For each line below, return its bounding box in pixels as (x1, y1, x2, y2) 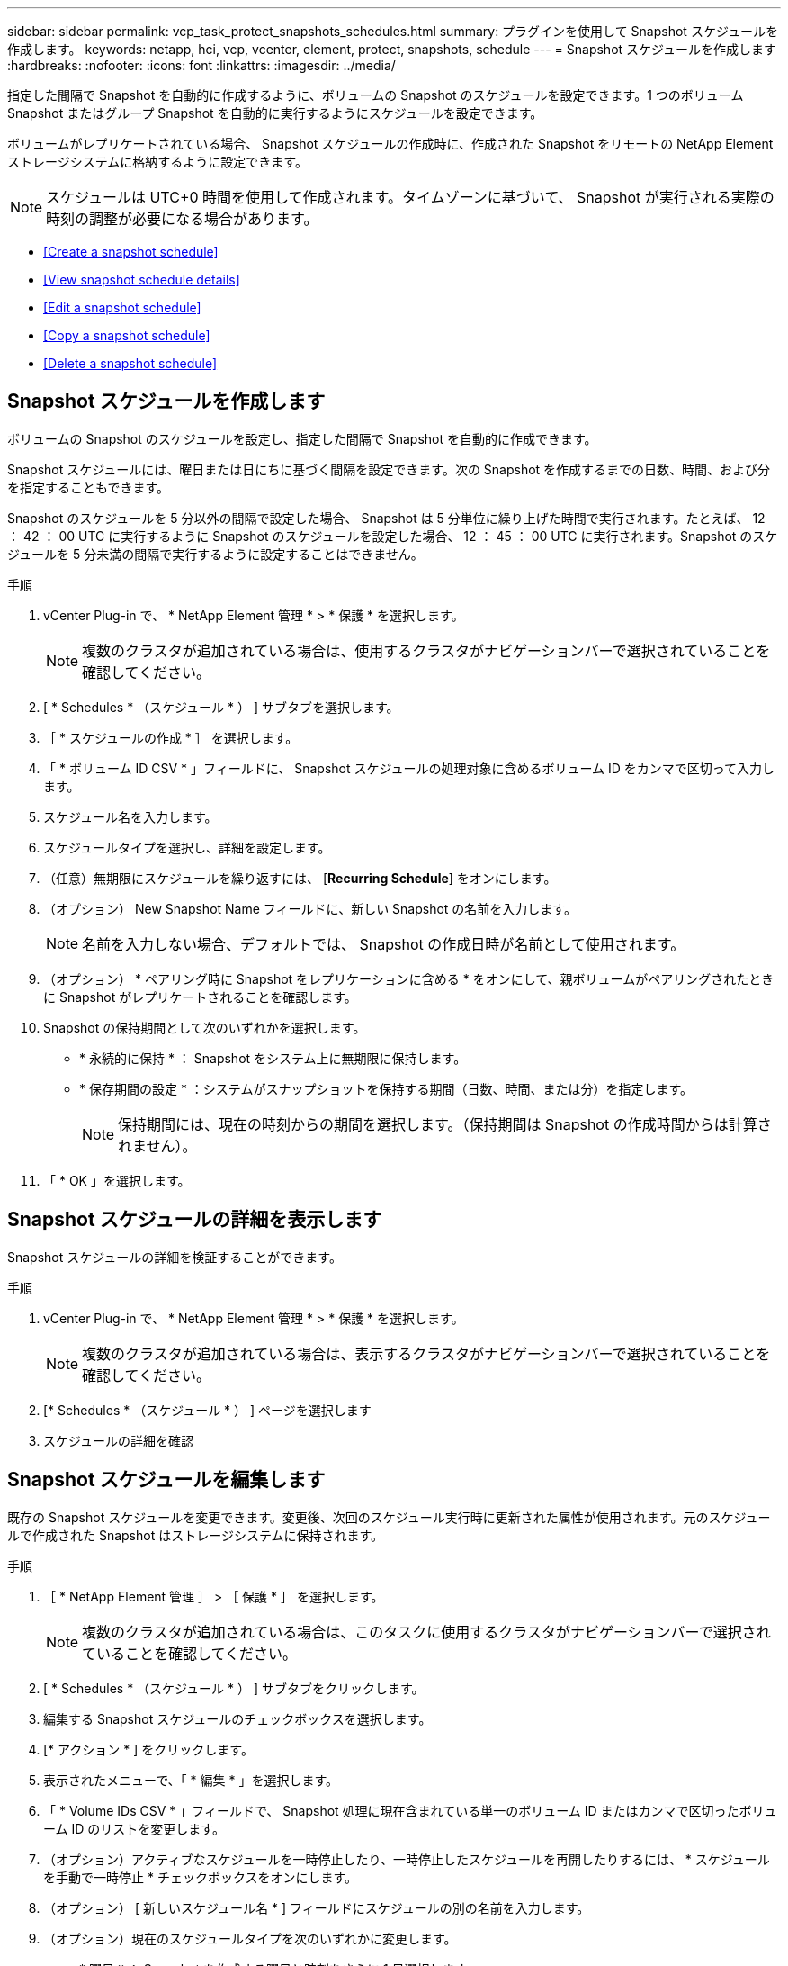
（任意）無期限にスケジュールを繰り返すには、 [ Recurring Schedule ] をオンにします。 (43, 870, 557, 886)
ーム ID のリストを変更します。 (43, 1820, 225, 1836)
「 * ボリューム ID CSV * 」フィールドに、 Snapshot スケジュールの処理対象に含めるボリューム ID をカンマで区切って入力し (43, 760, 775, 776)
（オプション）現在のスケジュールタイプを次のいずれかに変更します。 (43, 1930, 457, 1946)
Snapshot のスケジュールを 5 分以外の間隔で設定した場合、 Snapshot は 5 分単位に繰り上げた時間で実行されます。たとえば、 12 (7, 510, 766, 526)
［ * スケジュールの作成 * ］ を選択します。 (43, 729, 299, 745)
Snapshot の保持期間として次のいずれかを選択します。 (43, 1019, 366, 1035)
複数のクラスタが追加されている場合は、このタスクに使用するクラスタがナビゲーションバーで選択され (82, 1622, 771, 1641)
